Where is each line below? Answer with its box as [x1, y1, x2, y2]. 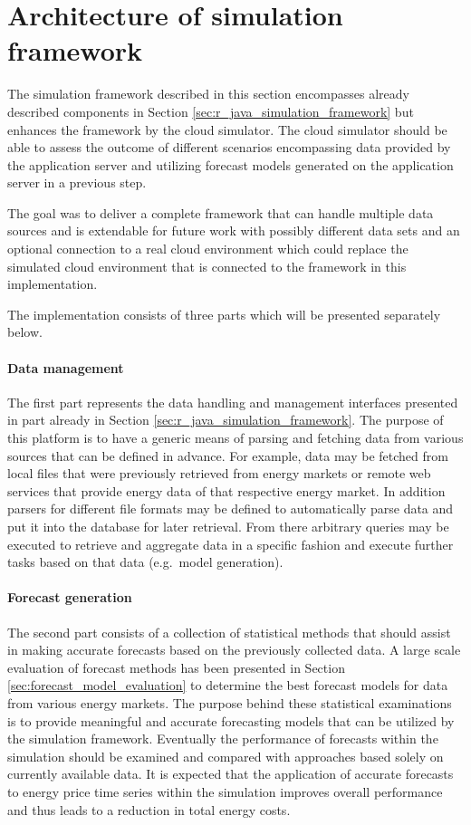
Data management [7, 358, 124, 377]
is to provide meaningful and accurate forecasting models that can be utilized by [7, 711, 455, 730]
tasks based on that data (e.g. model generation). [7, 552, 284, 571]
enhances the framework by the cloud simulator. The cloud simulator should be [7, 120, 447, 139]
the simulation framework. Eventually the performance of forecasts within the [7, 729, 438, 748]
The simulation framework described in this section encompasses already [7, 84, 409, 103]
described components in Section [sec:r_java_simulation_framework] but [7, 101, 414, 120]
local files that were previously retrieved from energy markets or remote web [7, 464, 431, 483]
